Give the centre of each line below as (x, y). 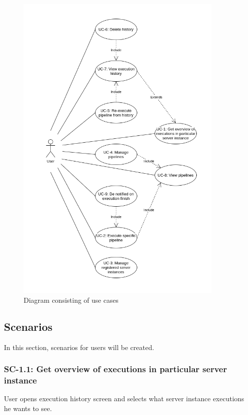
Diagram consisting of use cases (71, 300)
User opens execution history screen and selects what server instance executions (124, 399)
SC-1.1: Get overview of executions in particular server (116, 369)
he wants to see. (28, 408)
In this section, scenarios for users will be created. (79, 347)
